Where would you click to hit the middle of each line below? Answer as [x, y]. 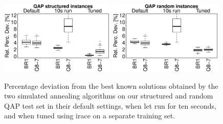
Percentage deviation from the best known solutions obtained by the [111, 85]
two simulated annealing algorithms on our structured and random [109, 96]
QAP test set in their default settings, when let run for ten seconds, [110, 105]
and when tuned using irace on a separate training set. [90, 116]
